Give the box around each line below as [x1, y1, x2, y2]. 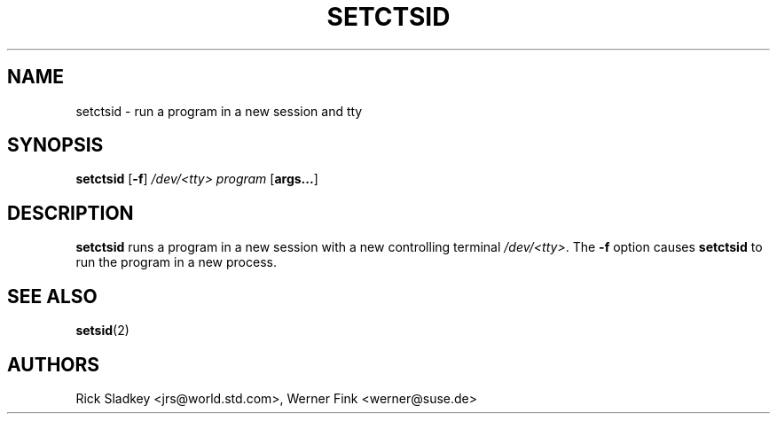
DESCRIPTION [7, 201, 134, 224]
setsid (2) [75, 323, 129, 339]
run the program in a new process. [75, 254, 277, 270]
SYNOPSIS [7, 134, 104, 157]
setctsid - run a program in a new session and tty [75, 103, 363, 119]
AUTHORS [7, 353, 100, 376]
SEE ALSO [7, 285, 98, 308]
